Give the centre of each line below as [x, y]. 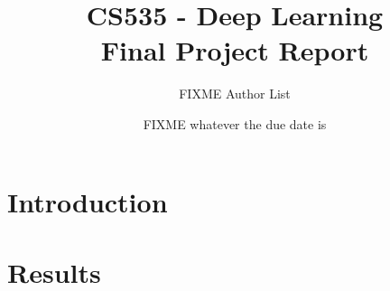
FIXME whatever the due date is [235, 123]
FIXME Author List [235, 94]
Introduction [88, 201]
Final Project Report [235, 50]
